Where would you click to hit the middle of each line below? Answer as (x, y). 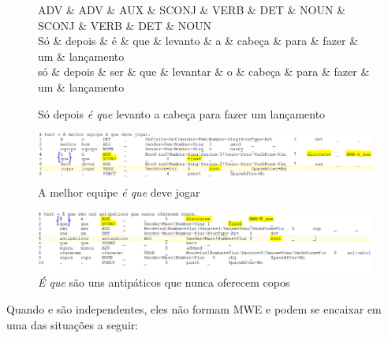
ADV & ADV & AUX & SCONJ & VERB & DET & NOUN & (192, 9)
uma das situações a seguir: (73, 324)
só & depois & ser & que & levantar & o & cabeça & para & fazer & (204, 71)
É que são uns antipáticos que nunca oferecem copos (164, 282)
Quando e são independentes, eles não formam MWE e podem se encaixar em (194, 308)
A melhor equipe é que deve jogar (119, 192)
